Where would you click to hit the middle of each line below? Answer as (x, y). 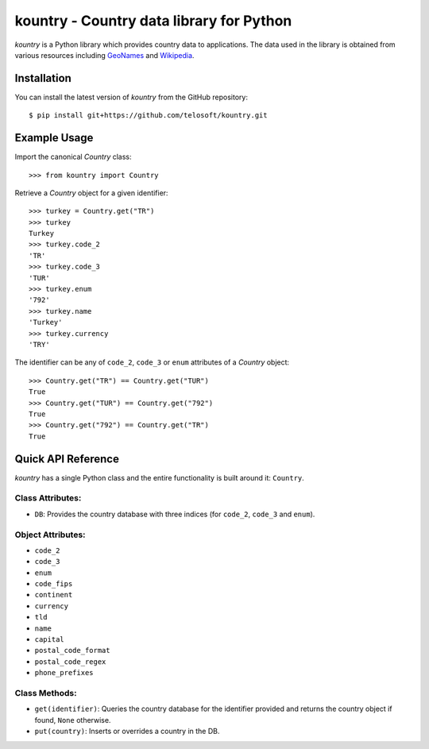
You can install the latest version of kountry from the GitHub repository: (131, 97)
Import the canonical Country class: (73, 157)
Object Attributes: (50, 535)
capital (50, 640)
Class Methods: (46, 693)
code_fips (54, 584)
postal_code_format (72, 651)
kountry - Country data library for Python (153, 21)
